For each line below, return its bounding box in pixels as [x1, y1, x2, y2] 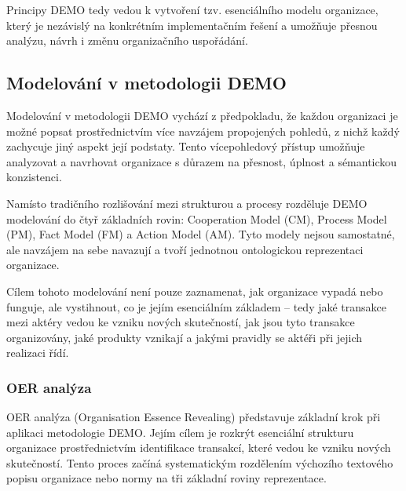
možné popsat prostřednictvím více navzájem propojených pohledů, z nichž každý [6, 122, 400, 139]
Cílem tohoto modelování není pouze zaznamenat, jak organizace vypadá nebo [6, 282, 383, 299]
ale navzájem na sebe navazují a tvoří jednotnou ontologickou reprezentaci [6, 241, 364, 257]
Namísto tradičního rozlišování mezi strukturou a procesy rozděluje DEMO [6, 195, 368, 211]
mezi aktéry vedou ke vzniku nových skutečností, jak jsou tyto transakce [6, 314, 355, 330]
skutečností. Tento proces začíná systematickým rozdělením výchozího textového [6, 454, 393, 471]
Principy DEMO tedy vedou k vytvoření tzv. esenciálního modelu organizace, [6, 2, 379, 17]
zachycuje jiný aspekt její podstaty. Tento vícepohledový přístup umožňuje [6, 138, 365, 155]
